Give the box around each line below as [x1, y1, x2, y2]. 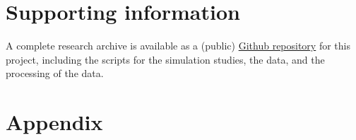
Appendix [6, 107, 103, 136]
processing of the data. [6, 66, 104, 81]
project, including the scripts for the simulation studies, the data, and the [6, 52, 325, 66]
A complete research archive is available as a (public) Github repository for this [6, 38, 350, 53]
